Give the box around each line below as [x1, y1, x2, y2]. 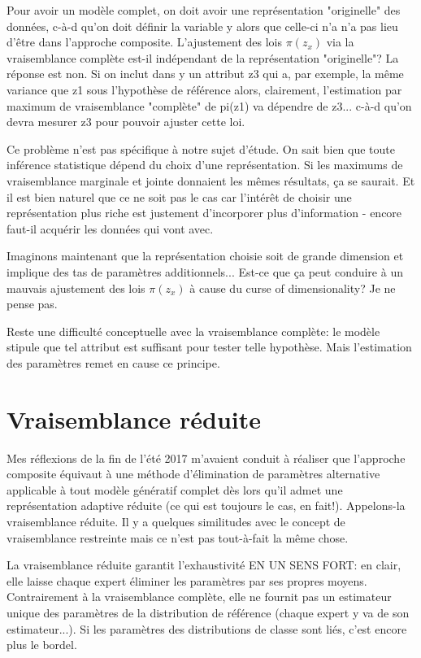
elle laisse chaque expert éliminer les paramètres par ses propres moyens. [7, 572, 367, 589]
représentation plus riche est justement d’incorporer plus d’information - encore [7, 204, 402, 221]
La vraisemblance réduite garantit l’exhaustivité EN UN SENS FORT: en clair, [7, 556, 401, 573]
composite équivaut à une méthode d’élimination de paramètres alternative [7, 465, 380, 482]
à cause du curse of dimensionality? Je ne [189, 279, 396, 296]
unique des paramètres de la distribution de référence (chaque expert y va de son [7, 604, 410, 621]
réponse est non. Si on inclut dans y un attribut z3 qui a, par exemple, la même [7, 65, 404, 82]
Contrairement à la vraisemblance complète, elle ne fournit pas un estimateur [7, 588, 392, 605]
